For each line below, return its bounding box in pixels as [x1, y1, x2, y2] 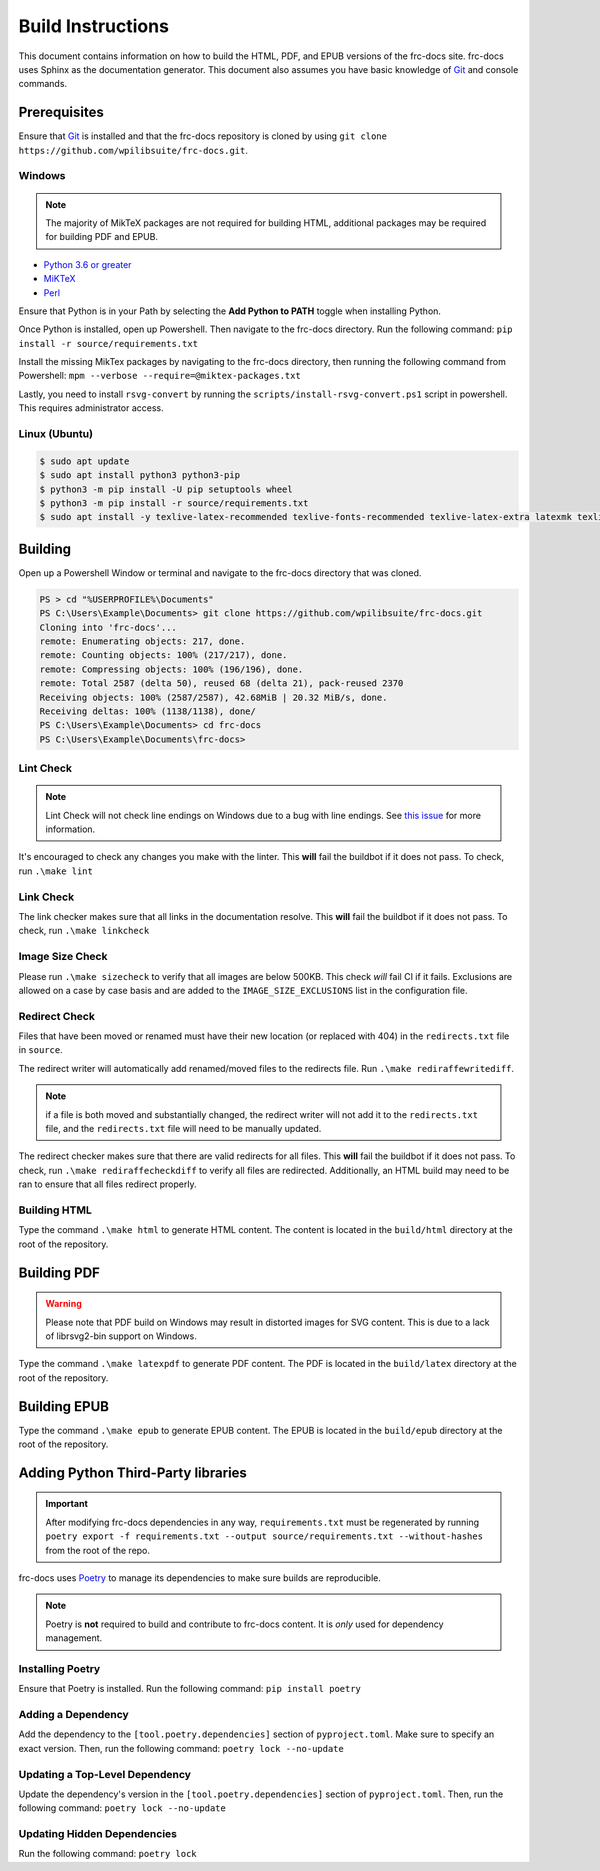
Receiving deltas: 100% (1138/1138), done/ [39, 705, 257, 717]
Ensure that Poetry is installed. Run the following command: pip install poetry [18, 1683, 362, 1695]
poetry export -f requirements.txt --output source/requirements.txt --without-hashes [45, 1531, 484, 1542]
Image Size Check [18, 950, 108, 964]
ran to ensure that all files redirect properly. [18, 1178, 197, 1190]
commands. [18, 78, 68, 90]
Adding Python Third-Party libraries [18, 1464, 247, 1481]
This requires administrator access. [18, 402, 164, 414]
